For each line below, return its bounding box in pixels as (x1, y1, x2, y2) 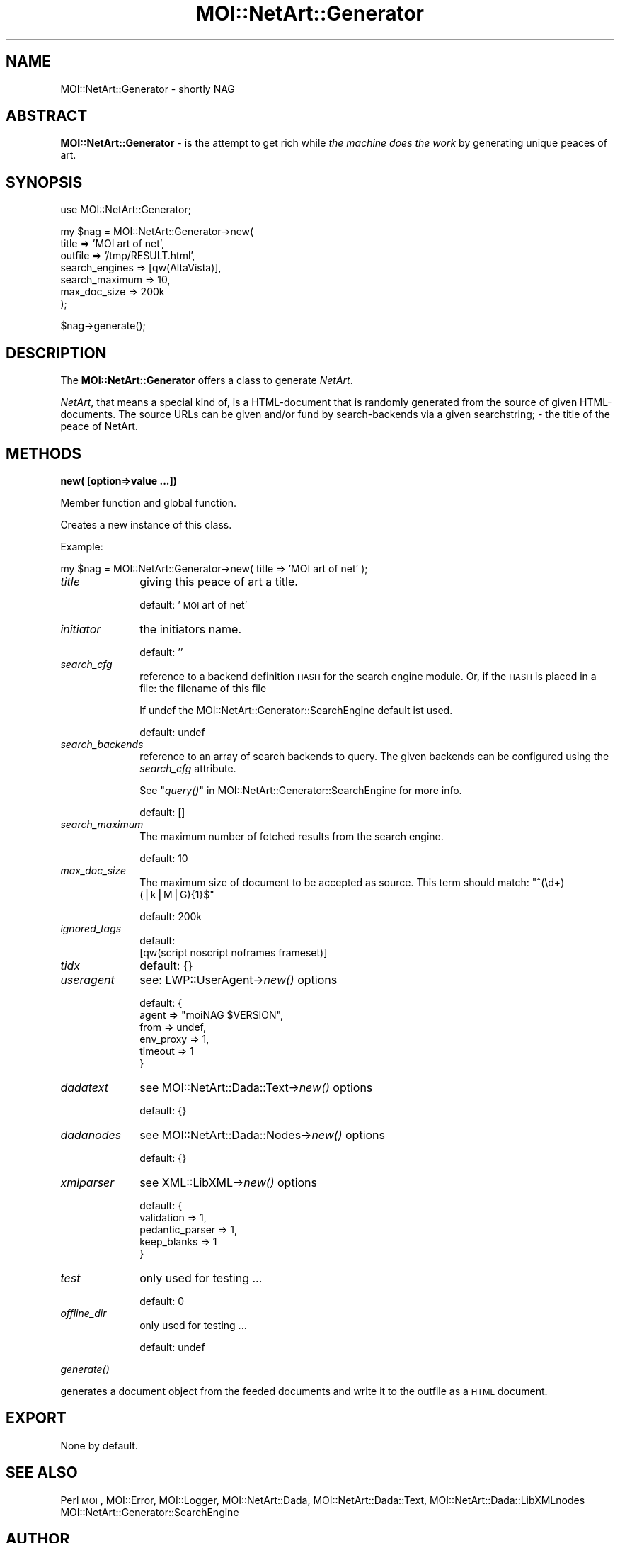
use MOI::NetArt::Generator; (60, 203, 191, 216)
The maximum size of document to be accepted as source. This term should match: (139, 876, 529, 888)
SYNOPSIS (6, 173, 83, 191)
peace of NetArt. (60, 420, 138, 433)
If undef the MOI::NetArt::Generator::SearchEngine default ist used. (139, 703, 453, 716)
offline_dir (60, 1306, 107, 1319)
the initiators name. (139, 621, 242, 636)
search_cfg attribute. (139, 762, 236, 774)
